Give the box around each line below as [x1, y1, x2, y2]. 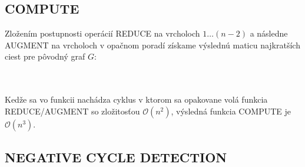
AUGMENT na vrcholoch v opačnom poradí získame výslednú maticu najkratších [5, 38, 300, 51]
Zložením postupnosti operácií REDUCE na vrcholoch [5, 27, 200, 40]
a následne [250, 27, 288, 40]
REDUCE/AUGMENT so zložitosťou [5, 104, 140, 117]
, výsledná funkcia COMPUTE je [171, 104, 291, 117]
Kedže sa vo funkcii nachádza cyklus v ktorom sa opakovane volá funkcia [5, 93, 268, 106]
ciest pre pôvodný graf [5, 50, 85, 63]
